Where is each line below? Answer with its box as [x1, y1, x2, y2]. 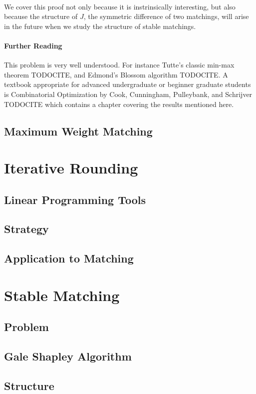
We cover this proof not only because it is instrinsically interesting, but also [4, 1, 236, 11]
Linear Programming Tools [4, 191, 146, 207]
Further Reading [4, 40, 62, 50]
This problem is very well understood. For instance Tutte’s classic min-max [4, 59, 235, 70]
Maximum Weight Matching [4, 123, 153, 138]
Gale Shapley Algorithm [4, 348, 132, 364]
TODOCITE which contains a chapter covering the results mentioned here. [4, 98, 234, 109]
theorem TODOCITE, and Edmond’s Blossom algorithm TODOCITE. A [4, 69, 228, 79]
